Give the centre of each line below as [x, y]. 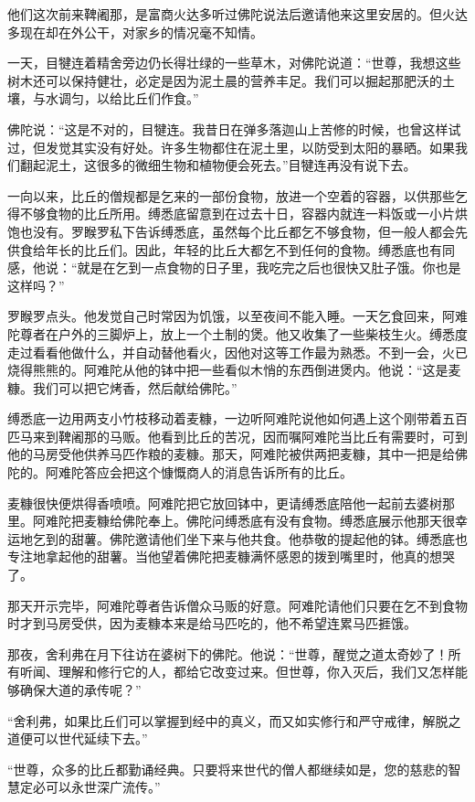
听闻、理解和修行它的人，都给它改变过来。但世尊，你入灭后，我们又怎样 [237, 672]
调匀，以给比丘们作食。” [128, 98]
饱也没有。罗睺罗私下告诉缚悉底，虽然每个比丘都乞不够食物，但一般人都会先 [237, 231]
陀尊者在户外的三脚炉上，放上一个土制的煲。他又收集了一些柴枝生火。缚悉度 [237, 333]
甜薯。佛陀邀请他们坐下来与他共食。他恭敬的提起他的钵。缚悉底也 [269, 538]
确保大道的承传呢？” [80, 690]
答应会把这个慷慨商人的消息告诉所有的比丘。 [218, 472]
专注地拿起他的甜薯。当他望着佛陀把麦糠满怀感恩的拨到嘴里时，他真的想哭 [231, 556]
